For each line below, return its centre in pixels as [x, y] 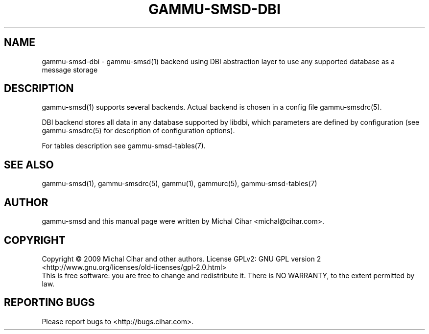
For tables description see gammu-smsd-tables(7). [124, 146]
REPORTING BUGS [49, 303]
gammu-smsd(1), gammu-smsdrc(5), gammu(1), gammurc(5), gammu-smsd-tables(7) [179, 184]
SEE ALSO [29, 165]
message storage [70, 70]
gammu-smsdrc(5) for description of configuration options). [138, 131]
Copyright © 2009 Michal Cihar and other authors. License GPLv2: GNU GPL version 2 [181, 259]
